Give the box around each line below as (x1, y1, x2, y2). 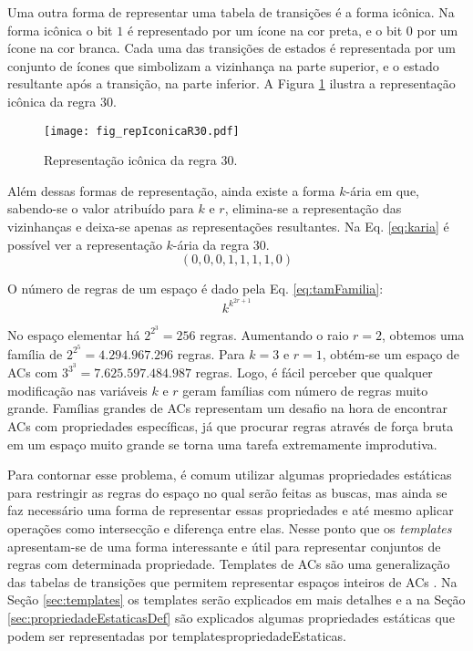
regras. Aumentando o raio (200, 325, 349, 344)
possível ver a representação (7, 234, 162, 253)
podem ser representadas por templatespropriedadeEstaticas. (7, 625, 346, 645)
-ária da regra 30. (172, 234, 270, 253)
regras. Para (177, 344, 245, 363)
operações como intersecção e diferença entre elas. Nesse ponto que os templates (7, 518, 452, 537)
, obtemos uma (382, 325, 465, 344)
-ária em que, (345, 181, 419, 200)
